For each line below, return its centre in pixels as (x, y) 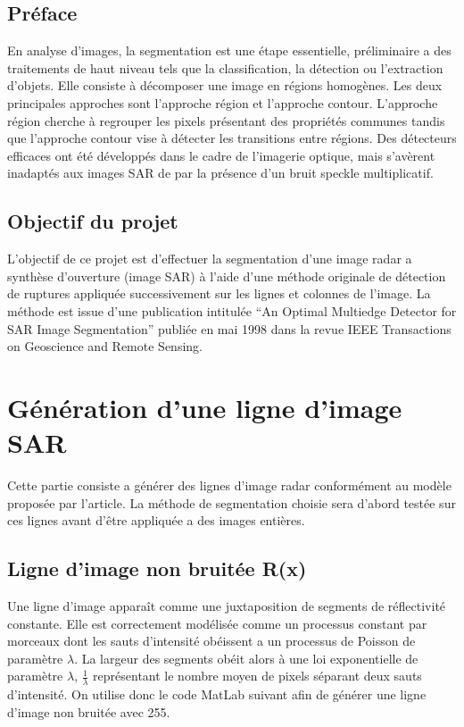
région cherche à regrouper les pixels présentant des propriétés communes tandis (226, 120)
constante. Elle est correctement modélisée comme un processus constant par (217, 623)
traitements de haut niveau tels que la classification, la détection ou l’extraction (225, 67)
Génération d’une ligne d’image (205, 407)
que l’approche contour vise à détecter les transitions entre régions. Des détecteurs (232, 138)
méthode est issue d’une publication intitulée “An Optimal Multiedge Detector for (232, 310)
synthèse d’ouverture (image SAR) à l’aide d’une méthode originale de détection (227, 276)
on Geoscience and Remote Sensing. (105, 346)
